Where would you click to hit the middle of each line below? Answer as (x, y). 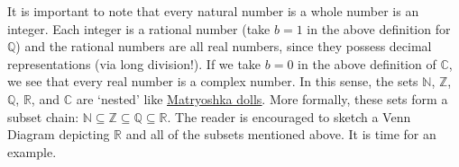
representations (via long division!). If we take (134, 63)
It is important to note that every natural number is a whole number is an (213, 11)
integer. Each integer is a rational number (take (139, 28)
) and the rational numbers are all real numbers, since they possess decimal (224, 46)
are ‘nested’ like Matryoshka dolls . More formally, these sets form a (262, 98)
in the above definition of (367, 63)
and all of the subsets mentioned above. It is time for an (281, 134)
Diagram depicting (59, 134)
